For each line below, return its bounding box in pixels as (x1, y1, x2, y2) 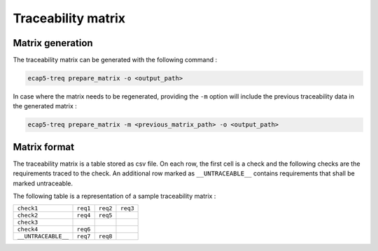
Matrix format (13, 141, 75, 153)
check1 (17, 205, 38, 213)
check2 (17, 212, 38, 220)
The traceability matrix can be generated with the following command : (13, 56, 218, 64)
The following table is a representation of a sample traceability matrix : (13, 192, 216, 201)
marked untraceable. (13, 179, 73, 187)
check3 (17, 219, 38, 227)
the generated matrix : (13, 102, 77, 110)
